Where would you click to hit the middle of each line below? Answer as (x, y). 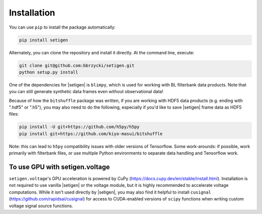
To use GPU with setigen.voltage (59, 167)
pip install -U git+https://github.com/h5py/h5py (79, 127)
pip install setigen (43, 40)
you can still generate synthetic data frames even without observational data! (86, 92)
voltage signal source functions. (41, 206)
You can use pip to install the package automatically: (62, 27)
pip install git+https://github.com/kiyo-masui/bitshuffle (91, 134)
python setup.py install (49, 72)
